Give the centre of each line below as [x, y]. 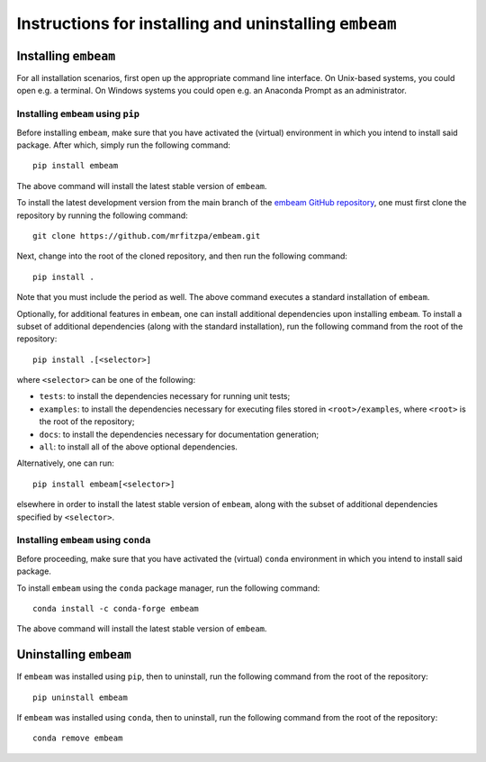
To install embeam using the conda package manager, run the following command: [168, 588]
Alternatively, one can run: [65, 463]
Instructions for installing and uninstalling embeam [207, 23]
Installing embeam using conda [84, 540]
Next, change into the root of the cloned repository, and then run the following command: [182, 256]
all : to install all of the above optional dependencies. [139, 447]
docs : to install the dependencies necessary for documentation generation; [179, 434]
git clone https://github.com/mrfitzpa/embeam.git [147, 236]
